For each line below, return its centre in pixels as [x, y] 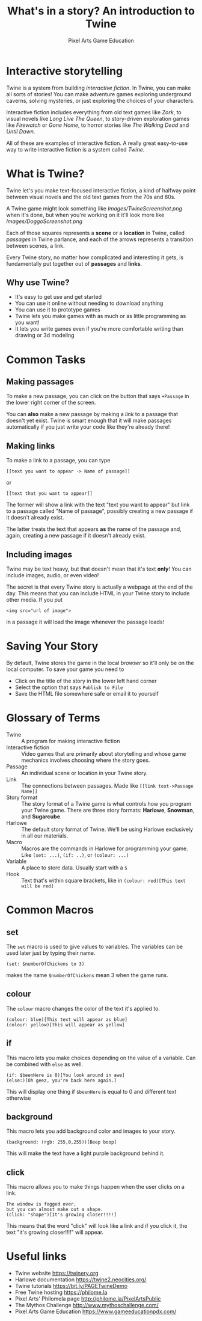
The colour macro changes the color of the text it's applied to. [83, 1008]
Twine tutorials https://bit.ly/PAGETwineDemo [71, 1286]
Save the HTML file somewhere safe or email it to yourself [87, 694]
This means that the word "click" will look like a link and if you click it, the [97, 1226]
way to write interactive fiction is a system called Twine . [75, 149]
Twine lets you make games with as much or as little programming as [100, 316]
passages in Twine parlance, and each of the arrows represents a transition [100, 239]
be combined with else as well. [44, 1064]
